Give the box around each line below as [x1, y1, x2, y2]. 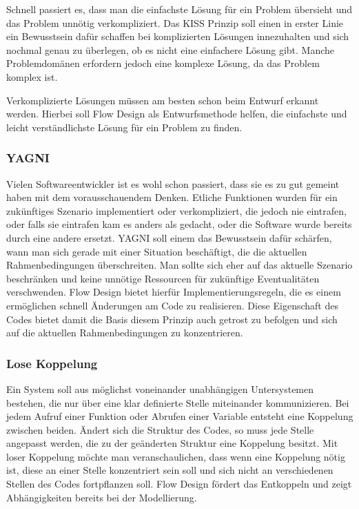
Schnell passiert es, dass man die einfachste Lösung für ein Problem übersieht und [6, 2, 353, 16]
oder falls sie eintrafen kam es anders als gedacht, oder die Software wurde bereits [6, 217, 352, 231]
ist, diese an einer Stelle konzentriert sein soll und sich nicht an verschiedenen [6, 463, 334, 477]
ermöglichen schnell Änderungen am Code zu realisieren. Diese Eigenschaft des [6, 298, 338, 312]
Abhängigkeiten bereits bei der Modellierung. [6, 490, 197, 504]
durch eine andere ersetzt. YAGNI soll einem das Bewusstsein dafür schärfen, [6, 230, 332, 244]
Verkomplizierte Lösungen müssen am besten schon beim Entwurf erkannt [6, 93, 319, 107]
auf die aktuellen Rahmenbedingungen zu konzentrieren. [6, 325, 243, 340]
